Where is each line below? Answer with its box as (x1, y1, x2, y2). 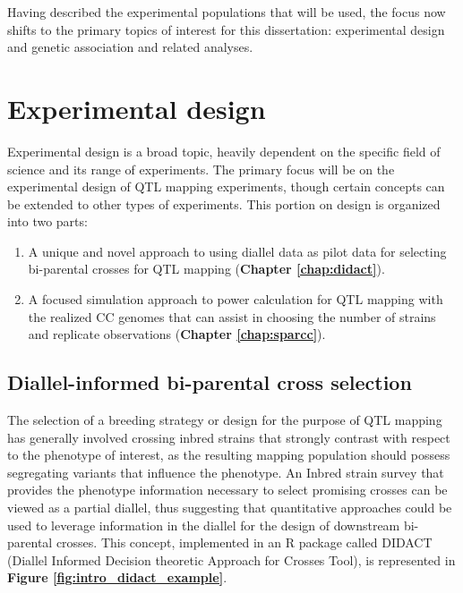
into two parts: (7, 212, 88, 231)
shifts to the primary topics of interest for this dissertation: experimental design (7, 20, 445, 38)
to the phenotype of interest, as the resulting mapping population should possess (7, 445, 450, 464)
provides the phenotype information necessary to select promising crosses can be (7, 480, 448, 499)
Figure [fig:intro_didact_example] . (7, 568, 227, 587)
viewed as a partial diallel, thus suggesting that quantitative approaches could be (7, 498, 452, 517)
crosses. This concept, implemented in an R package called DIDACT (56, 533, 433, 552)
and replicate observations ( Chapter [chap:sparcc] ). (28, 325, 326, 343)
